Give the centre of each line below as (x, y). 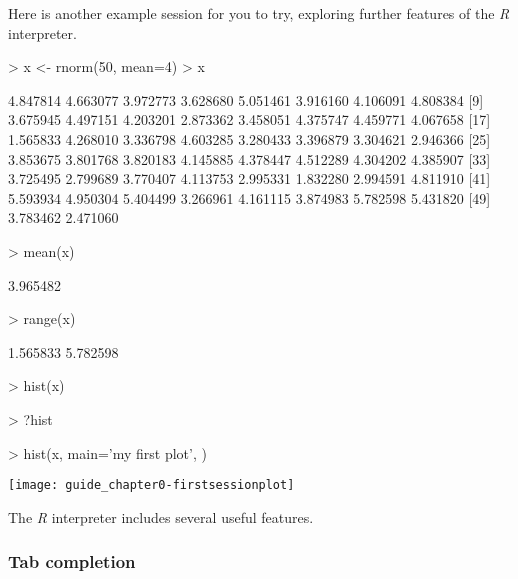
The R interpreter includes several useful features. (161, 516)
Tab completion (72, 561)
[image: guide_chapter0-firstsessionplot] (151, 485)
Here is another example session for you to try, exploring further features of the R (259, 13)
